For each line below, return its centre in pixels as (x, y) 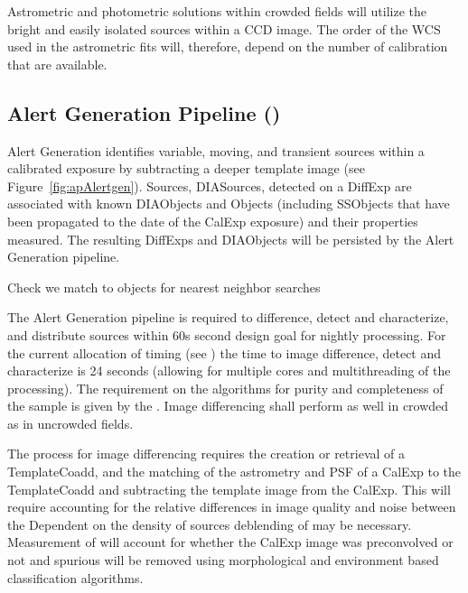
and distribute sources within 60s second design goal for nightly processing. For (227, 334)
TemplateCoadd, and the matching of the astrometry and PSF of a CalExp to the (234, 472)
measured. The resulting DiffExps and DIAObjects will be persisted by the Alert (231, 239)
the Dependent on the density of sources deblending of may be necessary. (210, 524)
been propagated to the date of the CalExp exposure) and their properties (213, 221)
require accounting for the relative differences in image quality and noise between (232, 507)
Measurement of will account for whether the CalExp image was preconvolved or (230, 542)
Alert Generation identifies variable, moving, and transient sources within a (216, 150)
